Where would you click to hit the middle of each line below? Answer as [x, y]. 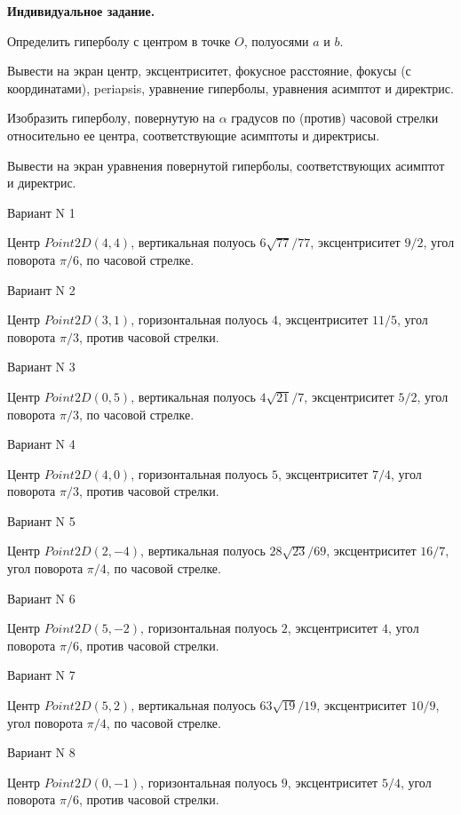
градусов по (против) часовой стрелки [335, 118]
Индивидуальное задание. [81, 11]
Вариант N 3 [41, 367]
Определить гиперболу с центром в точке [119, 40]
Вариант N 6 [41, 598]
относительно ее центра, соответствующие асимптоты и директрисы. [194, 135]
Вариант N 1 [41, 212]
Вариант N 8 [41, 752]
